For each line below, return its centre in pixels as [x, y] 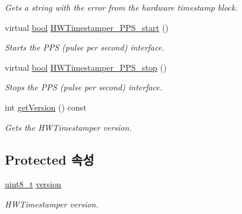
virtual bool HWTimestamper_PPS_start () [87, 27]
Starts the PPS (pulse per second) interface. [85, 47]
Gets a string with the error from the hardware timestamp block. [121, 7]
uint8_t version [33, 184]
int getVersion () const [46, 107]
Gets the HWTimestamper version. [68, 127]
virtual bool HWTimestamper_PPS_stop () [86, 67]
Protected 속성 [50, 159]
